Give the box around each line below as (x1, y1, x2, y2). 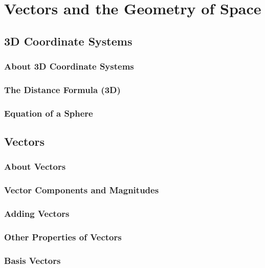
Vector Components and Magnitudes (4, 184, 159, 196)
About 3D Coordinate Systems (4, 60, 134, 73)
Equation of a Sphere (4, 106, 93, 119)
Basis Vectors (4, 254, 61, 266)
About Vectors (4, 160, 66, 173)
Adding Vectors (4, 207, 70, 220)
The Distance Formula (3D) (4, 83, 121, 96)
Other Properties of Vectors (4, 230, 122, 243)
